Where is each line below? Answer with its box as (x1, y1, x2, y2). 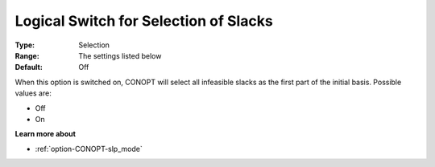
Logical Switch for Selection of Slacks (14, 12, 273, 30)
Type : (14, 40, 35, 50)
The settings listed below (78, 51, 162, 60)
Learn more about (14, 129, 77, 139)
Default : (14, 63, 43, 72)
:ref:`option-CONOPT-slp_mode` (35, 144, 143, 153)
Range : (14, 51, 39, 60)
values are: (14, 88, 52, 98)
